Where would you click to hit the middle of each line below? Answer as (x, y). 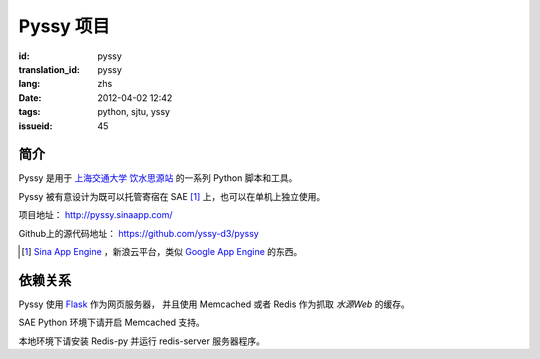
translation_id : (49, 69)
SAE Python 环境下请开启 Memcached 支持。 (111, 322)
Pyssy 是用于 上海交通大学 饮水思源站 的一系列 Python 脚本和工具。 (158, 178)
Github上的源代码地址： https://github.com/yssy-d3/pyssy (138, 233)
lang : (29, 84)
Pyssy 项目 (64, 26)
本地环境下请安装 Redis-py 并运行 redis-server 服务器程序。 (141, 341)
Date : (30, 97)
